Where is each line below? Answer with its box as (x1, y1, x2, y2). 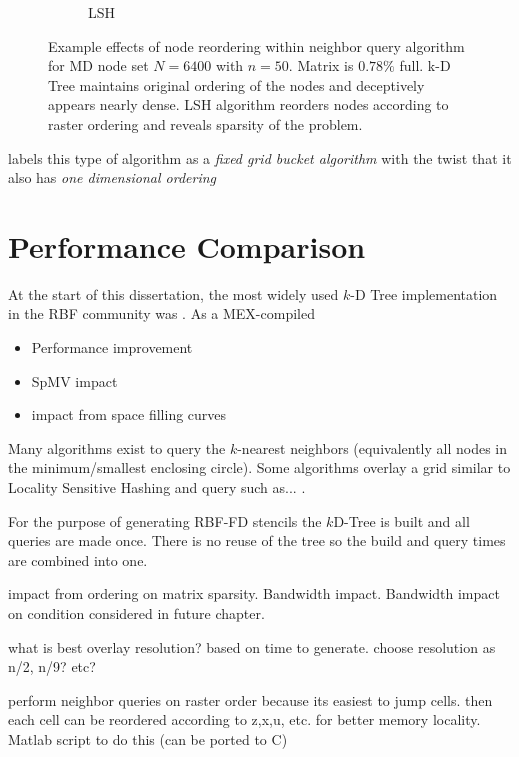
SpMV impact (31, 370, 118, 391)
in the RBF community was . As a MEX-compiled (8, 303, 315, 324)
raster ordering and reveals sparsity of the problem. (48, 113, 363, 134)
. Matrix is (288, 55, 354, 76)
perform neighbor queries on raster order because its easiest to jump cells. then (8, 689, 493, 710)
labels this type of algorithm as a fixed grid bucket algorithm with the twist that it (8, 147, 512, 168)
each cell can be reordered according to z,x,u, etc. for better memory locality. (8, 709, 481, 730)
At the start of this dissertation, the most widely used (8, 283, 339, 304)
